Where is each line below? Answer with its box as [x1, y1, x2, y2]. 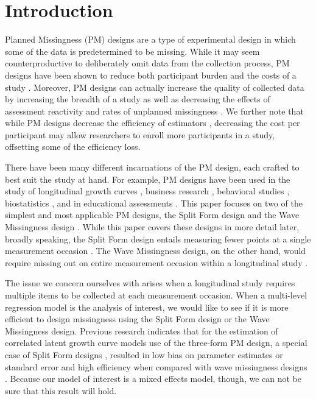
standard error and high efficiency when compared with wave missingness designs [5, 360, 307, 373]
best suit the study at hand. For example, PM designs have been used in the [5, 172, 290, 185]
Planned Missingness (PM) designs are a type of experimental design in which [5, 33, 296, 46]
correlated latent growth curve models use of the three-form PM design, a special [5, 336, 307, 349]
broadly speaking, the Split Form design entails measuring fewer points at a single [5, 232, 311, 245]
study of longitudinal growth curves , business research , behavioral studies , [5, 185, 290, 197]
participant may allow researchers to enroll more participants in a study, [5, 128, 275, 141]
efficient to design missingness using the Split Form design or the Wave [5, 312, 270, 325]
